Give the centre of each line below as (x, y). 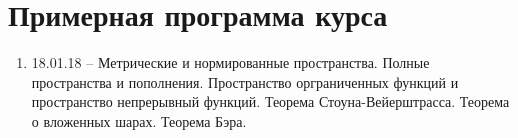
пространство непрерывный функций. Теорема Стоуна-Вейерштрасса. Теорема (270, 101)
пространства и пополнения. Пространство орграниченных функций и (245, 81)
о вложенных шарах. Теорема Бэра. (139, 120)
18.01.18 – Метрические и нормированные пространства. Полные (230, 62)
